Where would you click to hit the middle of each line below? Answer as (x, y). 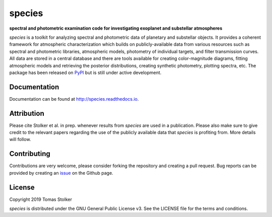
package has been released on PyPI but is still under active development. (85, 73)
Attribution (27, 113)
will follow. (20, 139)
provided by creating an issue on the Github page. (61, 173)
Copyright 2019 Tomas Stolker (41, 199)
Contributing (30, 154)
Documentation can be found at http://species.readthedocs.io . (74, 99)
